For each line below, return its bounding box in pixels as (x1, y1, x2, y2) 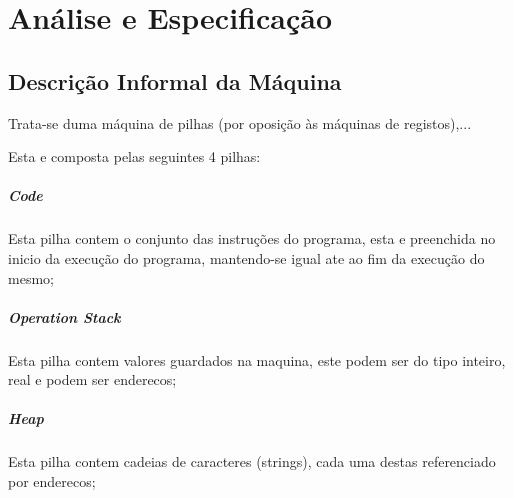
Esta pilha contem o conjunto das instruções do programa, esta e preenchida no (8, 228, 496, 249)
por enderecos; (8, 471, 96, 492)
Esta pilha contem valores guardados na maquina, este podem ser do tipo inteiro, (8, 349, 506, 370)
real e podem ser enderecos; (8, 369, 177, 390)
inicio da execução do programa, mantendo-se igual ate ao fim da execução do (8, 247, 485, 268)
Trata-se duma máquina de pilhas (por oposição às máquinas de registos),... (8, 112, 472, 133)
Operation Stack (8, 306, 121, 327)
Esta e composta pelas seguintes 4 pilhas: (8, 146, 261, 167)
